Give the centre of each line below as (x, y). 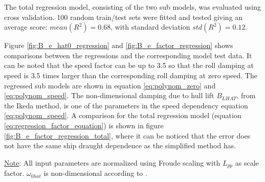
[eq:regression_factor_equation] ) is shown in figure (84, 125)
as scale (247, 162)
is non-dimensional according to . (95, 173)
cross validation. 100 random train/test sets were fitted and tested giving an (124, 17)
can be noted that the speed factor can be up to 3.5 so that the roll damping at (129, 65)
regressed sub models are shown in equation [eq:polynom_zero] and (110, 85)
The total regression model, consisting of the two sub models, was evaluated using (132, 7)
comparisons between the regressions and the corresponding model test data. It (128, 55)
